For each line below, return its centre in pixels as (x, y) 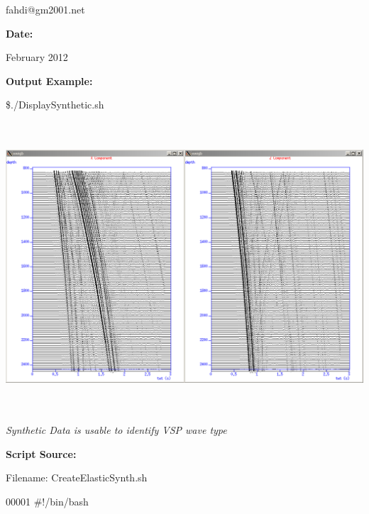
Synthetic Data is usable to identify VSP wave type (116, 430)
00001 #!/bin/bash (47, 501)
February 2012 (37, 57)
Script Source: (41, 453)
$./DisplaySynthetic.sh (55, 105)
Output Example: (49, 80)
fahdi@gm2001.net (45, 9)
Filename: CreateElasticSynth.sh (77, 477)
